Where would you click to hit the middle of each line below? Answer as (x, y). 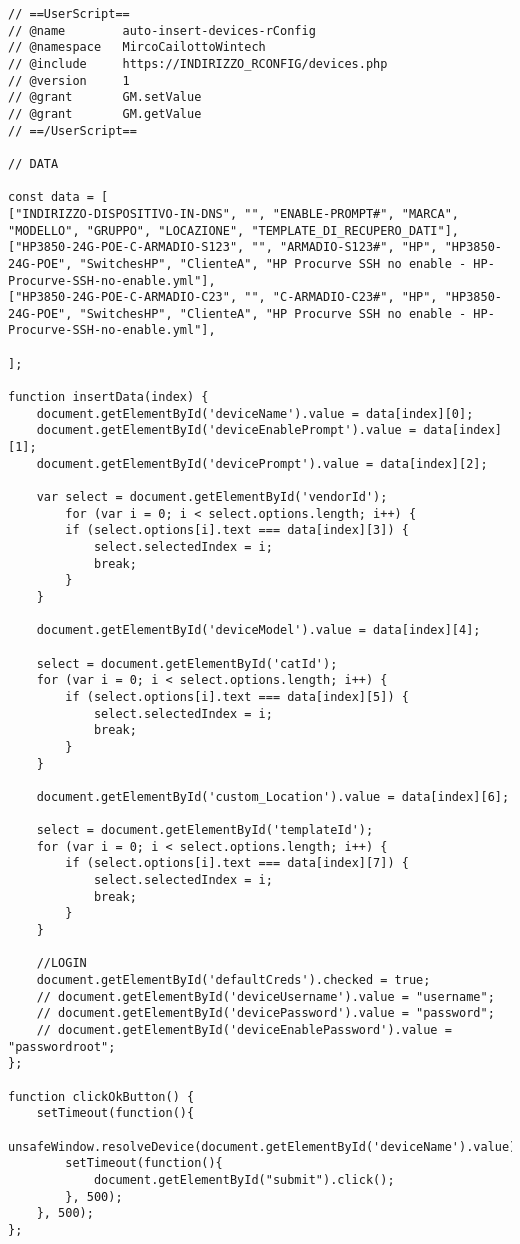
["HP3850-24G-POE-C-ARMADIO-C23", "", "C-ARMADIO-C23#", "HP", (223, 297)
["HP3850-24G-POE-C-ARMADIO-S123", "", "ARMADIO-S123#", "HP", (223, 247)
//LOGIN (61, 963)
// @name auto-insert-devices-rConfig (162, 30)
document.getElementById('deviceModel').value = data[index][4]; (258, 630)
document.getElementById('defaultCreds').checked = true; (233, 980)
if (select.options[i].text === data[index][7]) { (237, 863)
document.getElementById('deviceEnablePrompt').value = (226, 430)
